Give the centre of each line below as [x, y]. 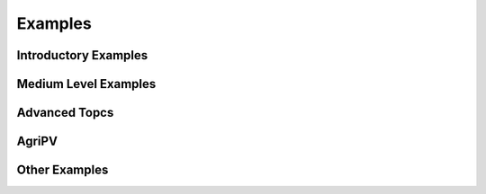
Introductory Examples [82, 55]
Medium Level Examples [86, 84]
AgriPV [37, 141]
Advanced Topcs [65, 113]
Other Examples [63, 170]
